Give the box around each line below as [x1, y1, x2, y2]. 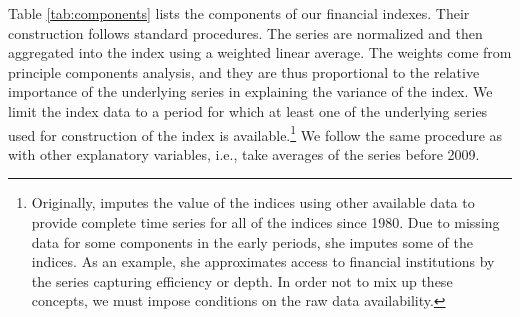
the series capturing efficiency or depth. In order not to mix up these [31, 270, 453, 291]
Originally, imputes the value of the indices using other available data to [31, 192, 475, 213]
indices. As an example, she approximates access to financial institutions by [31, 251, 495, 272]
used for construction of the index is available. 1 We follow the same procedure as [8, 121, 503, 145]
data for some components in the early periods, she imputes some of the [31, 231, 473, 252]
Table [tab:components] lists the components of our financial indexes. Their [8, 3, 470, 23]
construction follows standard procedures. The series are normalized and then [8, 22, 483, 43]
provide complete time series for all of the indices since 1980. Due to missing [31, 212, 500, 232]
